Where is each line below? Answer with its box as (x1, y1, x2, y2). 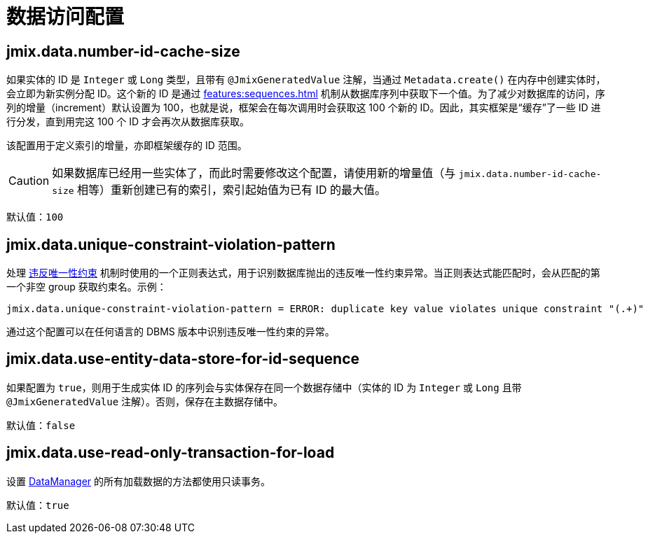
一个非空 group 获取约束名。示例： (6, 281, 167, 293)
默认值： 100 (6, 211, 64, 223)
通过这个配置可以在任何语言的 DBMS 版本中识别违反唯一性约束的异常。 (6, 325, 335, 338)
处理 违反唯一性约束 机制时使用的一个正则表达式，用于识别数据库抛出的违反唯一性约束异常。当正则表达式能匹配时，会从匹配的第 (6, 267, 600, 279)
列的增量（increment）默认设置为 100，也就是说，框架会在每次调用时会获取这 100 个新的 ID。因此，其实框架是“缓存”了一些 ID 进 (6, 101, 601, 114)
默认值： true (6, 498, 69, 511)
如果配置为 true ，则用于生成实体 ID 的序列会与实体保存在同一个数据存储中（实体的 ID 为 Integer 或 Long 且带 (6, 381, 522, 393)
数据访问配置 (6, 5, 125, 29)
